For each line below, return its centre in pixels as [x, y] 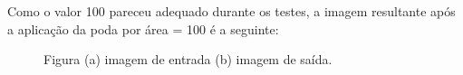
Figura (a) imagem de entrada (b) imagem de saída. [188, 59]
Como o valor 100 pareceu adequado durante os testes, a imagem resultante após [231, 11]
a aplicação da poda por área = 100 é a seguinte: [143, 28]
